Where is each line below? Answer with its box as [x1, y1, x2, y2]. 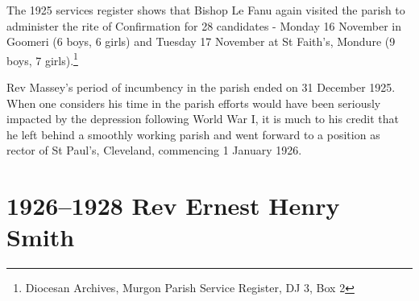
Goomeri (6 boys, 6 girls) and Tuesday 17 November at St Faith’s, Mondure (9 [6, 33, 396, 50]
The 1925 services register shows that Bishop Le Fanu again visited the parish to [6, 2, 405, 18]
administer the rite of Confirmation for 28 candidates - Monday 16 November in [6, 17, 401, 34]
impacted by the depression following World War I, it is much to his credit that [6, 110, 399, 127]
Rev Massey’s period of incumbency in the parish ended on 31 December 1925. [6, 79, 396, 96]
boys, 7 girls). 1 [6, 49, 78, 68]
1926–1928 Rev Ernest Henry [6, 189, 340, 222]
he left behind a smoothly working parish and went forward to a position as [6, 126, 380, 142]
